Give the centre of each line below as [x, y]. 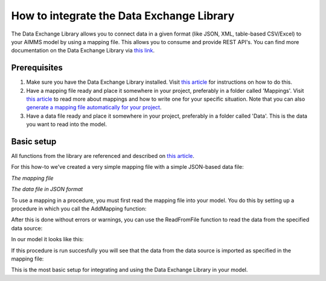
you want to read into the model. [67, 124]
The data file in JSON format [47, 189]
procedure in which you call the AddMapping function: [79, 209]
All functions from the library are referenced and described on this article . [103, 156]
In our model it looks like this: [47, 239]
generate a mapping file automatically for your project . [94, 107]
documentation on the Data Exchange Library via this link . [83, 51]
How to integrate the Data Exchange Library [123, 16]
